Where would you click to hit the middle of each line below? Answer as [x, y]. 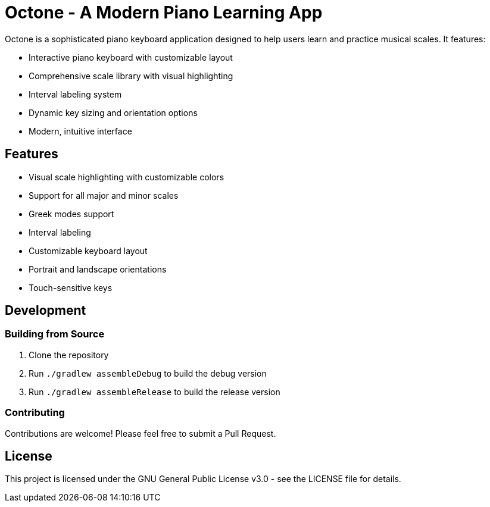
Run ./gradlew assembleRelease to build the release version [155, 392]
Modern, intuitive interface [80, 131]
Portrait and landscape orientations [98, 269]
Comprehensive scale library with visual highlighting [131, 76]
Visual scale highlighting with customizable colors [127, 177]
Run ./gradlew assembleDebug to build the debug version [148, 373]
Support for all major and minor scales [104, 195]
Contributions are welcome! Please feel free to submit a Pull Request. [141, 433]
